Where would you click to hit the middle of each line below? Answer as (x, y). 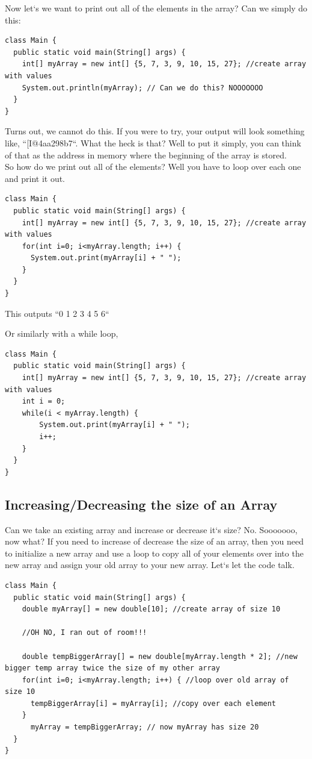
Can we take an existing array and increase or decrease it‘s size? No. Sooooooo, (151, 529)
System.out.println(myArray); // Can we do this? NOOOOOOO (142, 88)
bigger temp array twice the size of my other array (112, 668)
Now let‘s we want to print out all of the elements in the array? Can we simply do (156, 8)
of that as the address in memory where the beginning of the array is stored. (146, 155)
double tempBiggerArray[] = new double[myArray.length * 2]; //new (160, 656)
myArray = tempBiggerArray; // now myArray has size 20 (145, 727)
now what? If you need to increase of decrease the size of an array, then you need (154, 541)
